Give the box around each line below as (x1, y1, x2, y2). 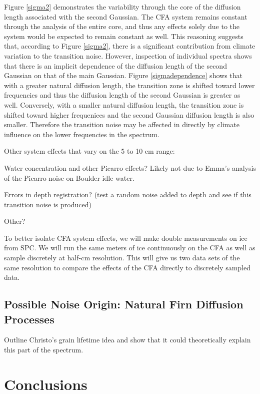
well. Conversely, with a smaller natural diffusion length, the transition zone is (4, 99, 244, 110)
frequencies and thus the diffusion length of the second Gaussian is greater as (4, 90, 240, 100)
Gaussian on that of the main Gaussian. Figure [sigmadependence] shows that (4, 70, 242, 81)
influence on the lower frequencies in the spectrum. (4, 129, 159, 139)
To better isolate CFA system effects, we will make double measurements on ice (4, 232, 247, 243)
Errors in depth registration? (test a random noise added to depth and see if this (4, 189, 251, 200)
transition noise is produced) (4, 199, 91, 209)
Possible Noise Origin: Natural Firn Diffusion (4, 296, 243, 312)
